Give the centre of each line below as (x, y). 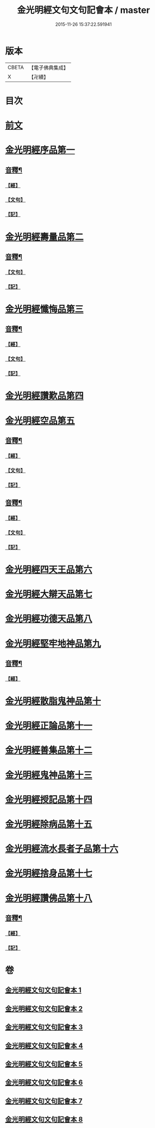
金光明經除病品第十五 (49, 824)
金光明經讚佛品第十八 (49, 898)
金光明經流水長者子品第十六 (62, 849)
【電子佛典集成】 (48, 68)
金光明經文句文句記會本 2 (44, 1008)
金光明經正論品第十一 (49, 726)
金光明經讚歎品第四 (44, 396)
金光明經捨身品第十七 (49, 874)
